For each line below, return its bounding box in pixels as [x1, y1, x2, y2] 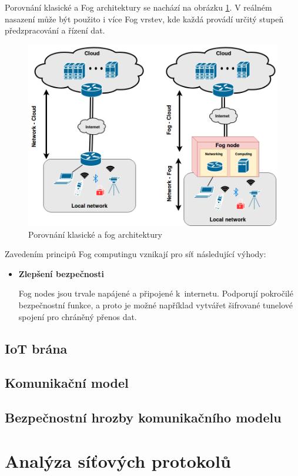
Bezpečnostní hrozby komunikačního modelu [5, 408, 282, 427]
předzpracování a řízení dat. [5, 24, 105, 36]
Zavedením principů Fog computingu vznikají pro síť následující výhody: [5, 248, 266, 260]
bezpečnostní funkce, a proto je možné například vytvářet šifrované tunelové [18, 298, 293, 311]
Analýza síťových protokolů [5, 448, 231, 472]
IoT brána [5, 339, 68, 357]
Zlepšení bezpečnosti [18, 267, 104, 279]
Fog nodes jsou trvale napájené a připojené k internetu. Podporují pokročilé [18, 287, 293, 299]
